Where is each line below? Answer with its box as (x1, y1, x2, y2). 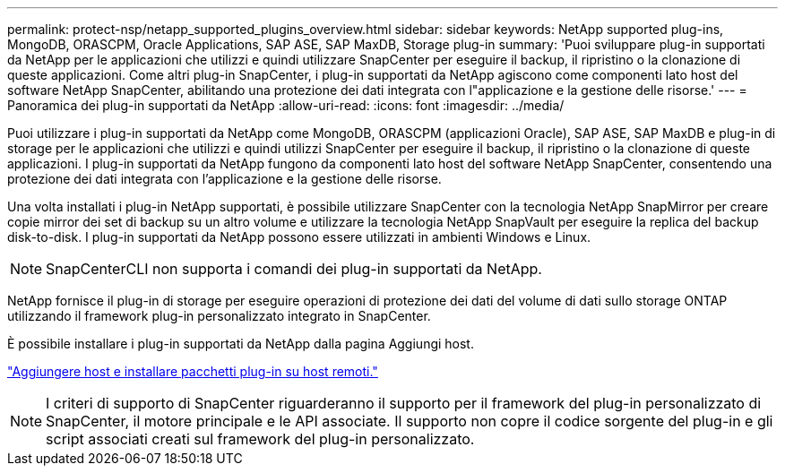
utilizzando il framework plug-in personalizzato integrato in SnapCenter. (7, 308, 431, 323)
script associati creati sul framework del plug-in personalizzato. (46, 430, 475, 448)
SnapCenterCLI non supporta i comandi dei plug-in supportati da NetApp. (46, 260, 542, 278)
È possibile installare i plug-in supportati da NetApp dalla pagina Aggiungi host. (7, 336, 474, 351)
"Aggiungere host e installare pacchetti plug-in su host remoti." (7, 364, 378, 379)
